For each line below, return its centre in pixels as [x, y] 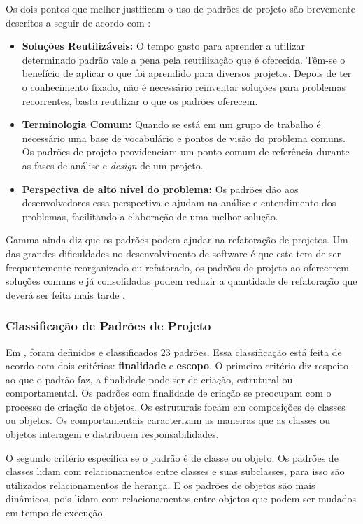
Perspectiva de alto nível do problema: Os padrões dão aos [160, 189]
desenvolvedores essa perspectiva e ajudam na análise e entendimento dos [179, 203]
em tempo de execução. [56, 512]
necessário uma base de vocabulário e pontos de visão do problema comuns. [184, 137]
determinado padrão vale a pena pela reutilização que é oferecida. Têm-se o [184, 59]
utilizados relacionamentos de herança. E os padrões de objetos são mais [161, 484]
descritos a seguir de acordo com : [78, 22]
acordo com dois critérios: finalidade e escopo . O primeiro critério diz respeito [177, 366]
